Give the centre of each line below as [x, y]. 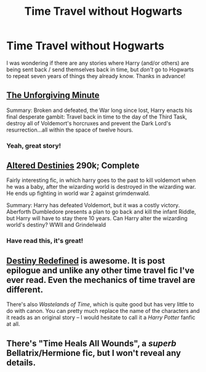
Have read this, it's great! [45, 241]
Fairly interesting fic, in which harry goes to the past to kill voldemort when [101, 180]
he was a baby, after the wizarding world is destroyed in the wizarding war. [101, 187]
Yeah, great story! [34, 146]
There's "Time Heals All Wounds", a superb [91, 343]
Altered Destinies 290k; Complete [73, 166]
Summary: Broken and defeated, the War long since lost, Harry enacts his [99, 110]
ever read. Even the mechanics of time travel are [101, 280]
